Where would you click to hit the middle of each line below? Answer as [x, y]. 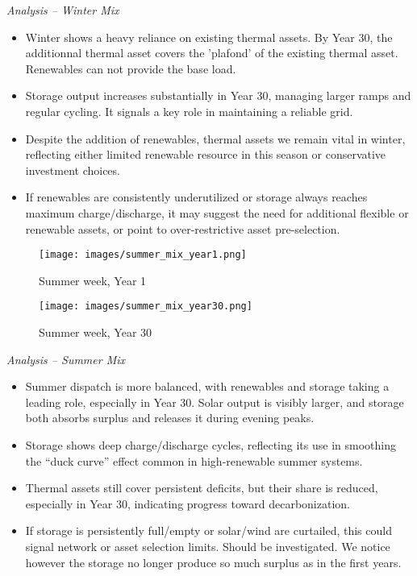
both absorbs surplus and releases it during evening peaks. [170, 418]
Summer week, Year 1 [93, 280]
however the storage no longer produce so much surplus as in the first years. [213, 562]
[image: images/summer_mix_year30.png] [146, 307]
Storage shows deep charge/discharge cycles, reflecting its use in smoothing [211, 445]
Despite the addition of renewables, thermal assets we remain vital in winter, [215, 138]
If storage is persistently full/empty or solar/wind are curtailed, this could [208, 530]
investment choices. [73, 170]
